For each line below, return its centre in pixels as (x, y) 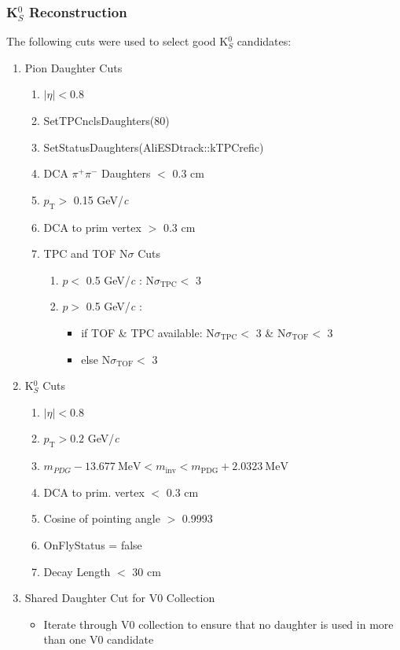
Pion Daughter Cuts (73, 67)
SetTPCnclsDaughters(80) (106, 120)
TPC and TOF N (86, 253)
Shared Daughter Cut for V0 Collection (120, 598)
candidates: (264, 41)
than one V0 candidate (99, 639)
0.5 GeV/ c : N (120, 279)
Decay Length (77, 571)
